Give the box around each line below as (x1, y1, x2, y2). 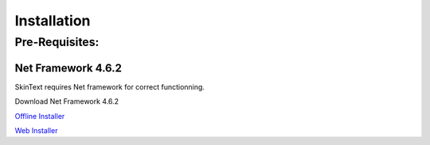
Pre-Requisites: (14, 35, 100, 49)
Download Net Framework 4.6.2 (14, 97, 119, 106)
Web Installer (14, 125, 58, 135)
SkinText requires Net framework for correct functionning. (14, 82, 205, 91)
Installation (14, 12, 91, 29)
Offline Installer (14, 111, 65, 120)
